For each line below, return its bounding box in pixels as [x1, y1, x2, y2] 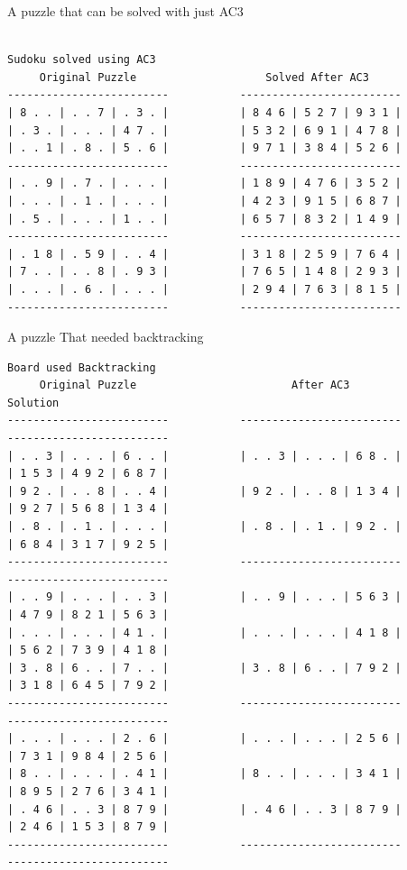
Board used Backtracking [7, 361, 156, 374]
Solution [7, 396, 60, 409]
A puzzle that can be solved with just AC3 [7, 2, 244, 20]
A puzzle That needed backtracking [7, 327, 204, 346]
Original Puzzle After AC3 [39, 379, 350, 392]
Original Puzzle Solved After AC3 [39, 70, 369, 84]
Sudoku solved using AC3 [7, 53, 156, 67]
